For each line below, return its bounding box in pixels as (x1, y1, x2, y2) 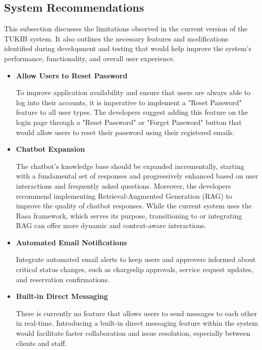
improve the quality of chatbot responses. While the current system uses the (16, 200, 252, 211)
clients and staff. (16, 337, 67, 348)
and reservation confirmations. (16, 274, 110, 284)
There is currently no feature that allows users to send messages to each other (16, 308, 257, 318)
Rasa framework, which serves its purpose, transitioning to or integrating (16, 210, 242, 221)
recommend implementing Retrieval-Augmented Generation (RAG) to (16, 190, 232, 201)
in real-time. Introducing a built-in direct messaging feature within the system (16, 318, 258, 328)
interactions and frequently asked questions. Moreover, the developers (16, 180, 231, 191)
